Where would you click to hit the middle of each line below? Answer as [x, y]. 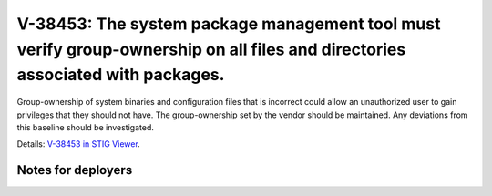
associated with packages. [121, 75]
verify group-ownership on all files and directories [211, 49]
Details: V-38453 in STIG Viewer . [78, 144]
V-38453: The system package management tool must [229, 24]
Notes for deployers [75, 170]
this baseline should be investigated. [85, 127]
